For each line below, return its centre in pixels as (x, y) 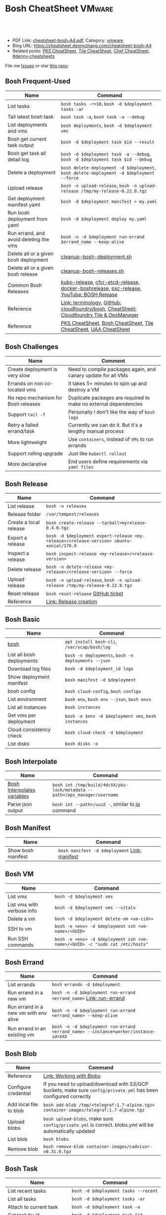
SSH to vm (20, 928)
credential (19, 1094)
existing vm (21, 1035)
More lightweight (27, 442)
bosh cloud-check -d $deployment (104, 733)
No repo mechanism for (35, 398)
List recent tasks (27, 1191)
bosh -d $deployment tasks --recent (115, 1191)
